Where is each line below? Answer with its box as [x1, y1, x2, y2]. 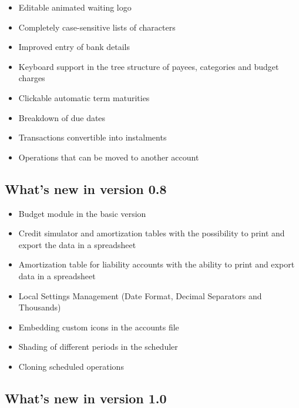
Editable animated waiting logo [18, 1, 132, 13]
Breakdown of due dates [18, 111, 106, 123]
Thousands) [18, 301, 61, 313]
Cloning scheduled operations [18, 360, 124, 372]
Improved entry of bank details [18, 41, 130, 53]
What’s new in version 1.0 [5, 389, 167, 407]
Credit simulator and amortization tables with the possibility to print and [18, 227, 285, 239]
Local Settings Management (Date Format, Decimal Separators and [18, 289, 262, 302]
